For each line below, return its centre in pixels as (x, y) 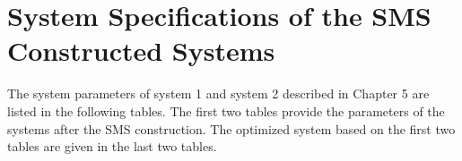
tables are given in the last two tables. (112, 146)
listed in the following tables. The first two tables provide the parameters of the (226, 110)
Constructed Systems (141, 51)
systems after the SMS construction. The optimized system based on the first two (231, 128)
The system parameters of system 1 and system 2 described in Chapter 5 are (218, 93)
